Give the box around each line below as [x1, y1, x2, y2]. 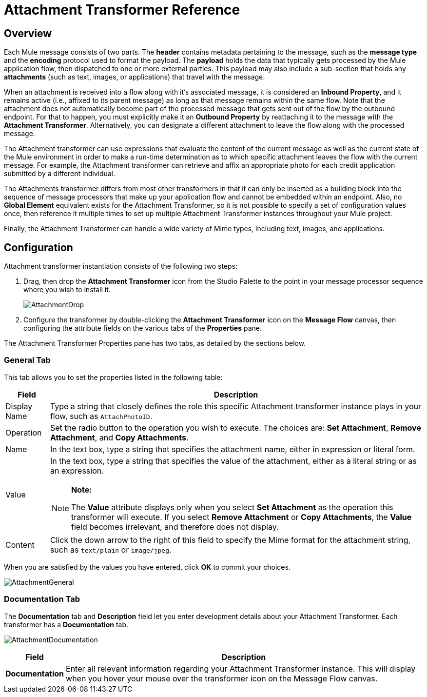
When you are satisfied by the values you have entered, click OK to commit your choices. [4, 562, 291, 571]
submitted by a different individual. [4, 169, 116, 178]
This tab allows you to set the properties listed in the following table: [4, 373, 223, 381]
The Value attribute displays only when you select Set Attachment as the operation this [71, 502, 393, 512]
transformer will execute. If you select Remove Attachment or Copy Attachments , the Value [71, 512, 412, 522]
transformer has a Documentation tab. [4, 620, 129, 629]
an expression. [50, 465, 104, 476]
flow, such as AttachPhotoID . [50, 411, 153, 421]
